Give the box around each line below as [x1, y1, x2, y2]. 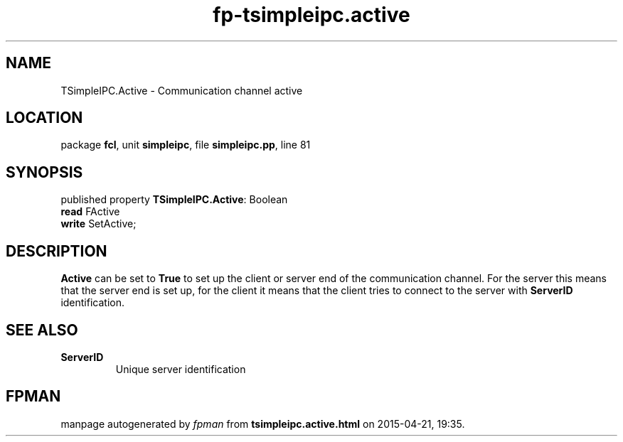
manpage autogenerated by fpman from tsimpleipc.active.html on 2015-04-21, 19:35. [60, 417, 465, 430]
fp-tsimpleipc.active [213, 3, 410, 27]
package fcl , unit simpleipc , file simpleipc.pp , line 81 [60, 139, 311, 151]
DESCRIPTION [6, 242, 107, 260]
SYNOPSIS [6, 163, 83, 181]
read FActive [60, 205, 120, 218]
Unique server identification [115, 362, 246, 375]
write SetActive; [60, 217, 137, 230]
